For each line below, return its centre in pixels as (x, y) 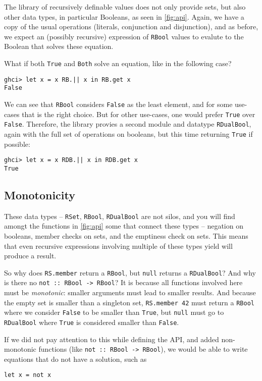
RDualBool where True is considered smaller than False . (92, 322)
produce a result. (30, 256)
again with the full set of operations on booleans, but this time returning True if (128, 133)
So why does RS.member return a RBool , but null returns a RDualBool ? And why (130, 272)
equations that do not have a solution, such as (75, 359)
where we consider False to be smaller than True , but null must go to (114, 312)
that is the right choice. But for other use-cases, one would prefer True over (139, 114)
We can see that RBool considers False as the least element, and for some (118, 104)
